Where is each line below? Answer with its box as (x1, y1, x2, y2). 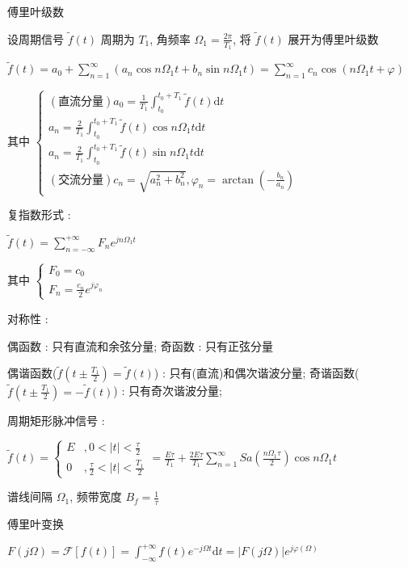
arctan (222, 174, 254, 186)
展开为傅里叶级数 (288, 30, 379, 47)
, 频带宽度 (69, 488, 122, 505)
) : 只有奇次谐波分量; (113, 382, 222, 399)
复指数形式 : (7, 206, 71, 223)
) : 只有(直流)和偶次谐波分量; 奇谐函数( (154, 364, 360, 381)
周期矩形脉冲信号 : (7, 411, 105, 428)
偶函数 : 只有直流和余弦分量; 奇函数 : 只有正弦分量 (7, 337, 273, 354)
